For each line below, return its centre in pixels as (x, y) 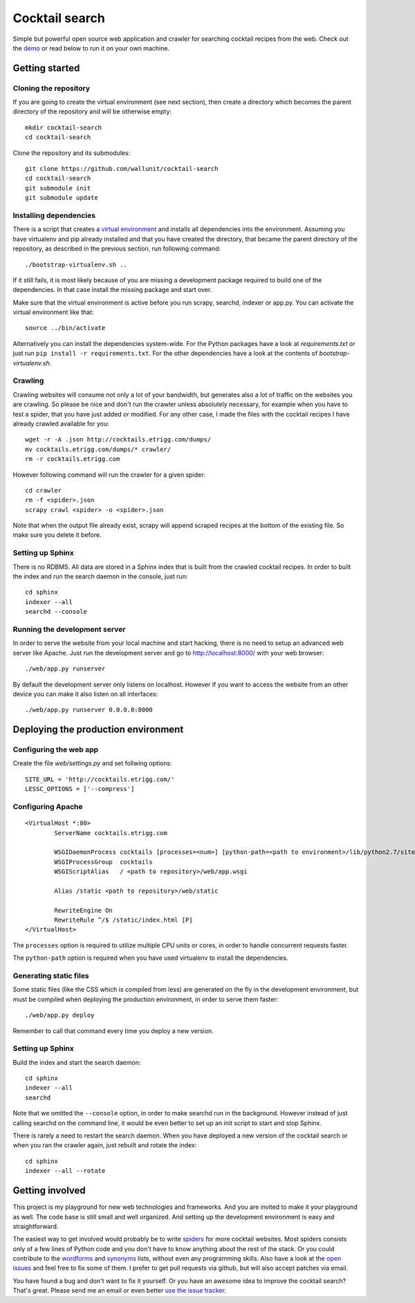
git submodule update (62, 198)
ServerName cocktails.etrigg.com (111, 833)
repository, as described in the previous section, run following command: (117, 248)
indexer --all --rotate (65, 1171)
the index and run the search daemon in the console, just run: (100, 576)
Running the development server (69, 629)
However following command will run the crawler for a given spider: (109, 475)
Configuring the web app (56, 749)
